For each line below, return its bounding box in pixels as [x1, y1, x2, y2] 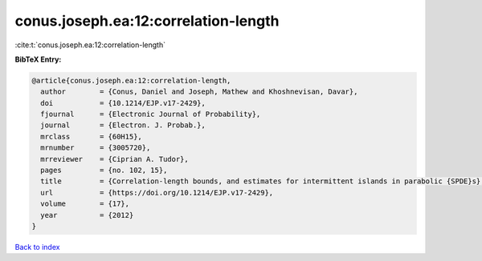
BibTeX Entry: [14, 54, 62, 64]
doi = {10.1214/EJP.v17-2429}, [40, 98, 206, 107]
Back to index [14, 242, 60, 251]
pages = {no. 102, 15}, [40, 166, 168, 175]
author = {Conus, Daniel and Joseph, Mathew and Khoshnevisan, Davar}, [40, 87, 358, 96]
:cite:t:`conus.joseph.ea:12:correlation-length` [14, 40, 166, 50]
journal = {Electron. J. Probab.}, [40, 121, 206, 130]
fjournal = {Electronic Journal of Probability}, [40, 110, 261, 119]
